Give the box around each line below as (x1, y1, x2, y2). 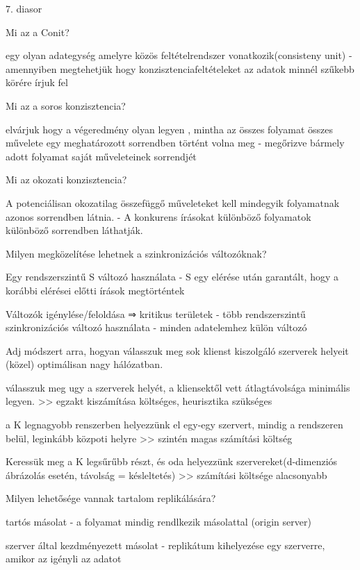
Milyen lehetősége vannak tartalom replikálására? (6, 491, 216, 505)
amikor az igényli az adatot (6, 551, 122, 566)
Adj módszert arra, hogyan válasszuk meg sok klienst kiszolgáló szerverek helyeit (6, 343, 349, 358)
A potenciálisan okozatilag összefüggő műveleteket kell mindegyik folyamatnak (6, 195, 340, 210)
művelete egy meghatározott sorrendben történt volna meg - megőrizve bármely (6, 135, 345, 150)
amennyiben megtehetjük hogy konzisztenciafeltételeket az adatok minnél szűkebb (6, 61, 354, 76)
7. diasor (6, 1, 42, 15)
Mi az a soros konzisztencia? (6, 98, 126, 112)
